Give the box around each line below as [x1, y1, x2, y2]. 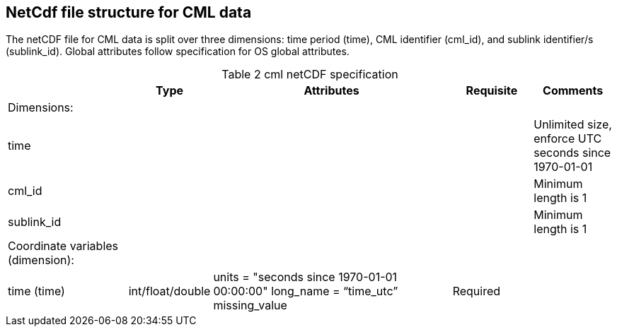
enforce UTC [534, 131, 602, 146]
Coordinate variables [8, 239, 119, 254]
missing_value [213, 298, 287, 313]
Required [452, 284, 501, 299]
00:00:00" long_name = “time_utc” [213, 284, 398, 299]
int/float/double [128, 284, 211, 299]
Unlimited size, [534, 117, 612, 132]
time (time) [8, 284, 65, 299]
